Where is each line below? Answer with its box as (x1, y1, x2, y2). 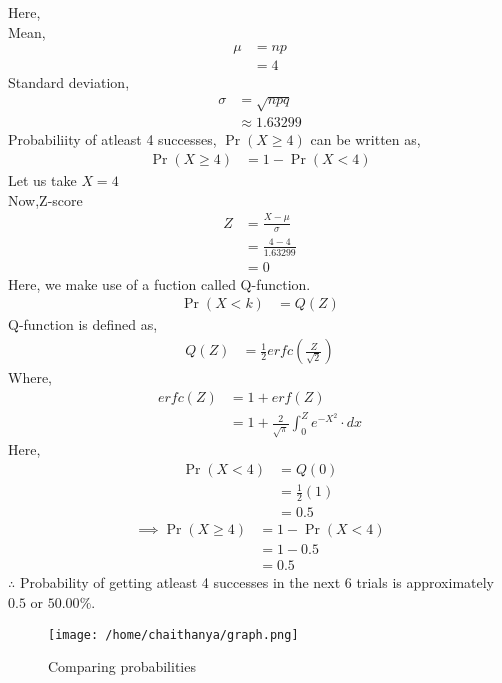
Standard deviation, (8, 72, 130, 93)
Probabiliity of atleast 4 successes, (8, 129, 217, 150)
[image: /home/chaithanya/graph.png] (48, 627, 299, 642)
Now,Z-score (8, 189, 83, 210)
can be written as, (310, 129, 421, 150)
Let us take (8, 170, 77, 191)
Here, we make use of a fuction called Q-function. (8, 273, 311, 294)
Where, (8, 367, 52, 388)
